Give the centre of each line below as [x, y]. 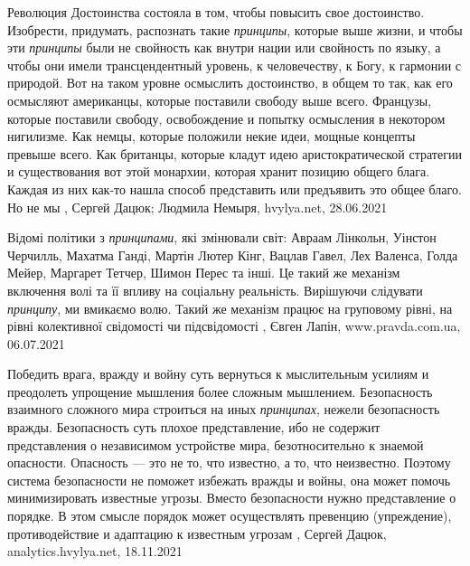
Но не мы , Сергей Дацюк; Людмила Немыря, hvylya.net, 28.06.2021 [197, 207]
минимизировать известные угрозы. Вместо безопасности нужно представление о [232, 498]
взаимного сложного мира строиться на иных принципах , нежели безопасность [224, 409]
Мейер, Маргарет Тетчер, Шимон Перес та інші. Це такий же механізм [204, 273]
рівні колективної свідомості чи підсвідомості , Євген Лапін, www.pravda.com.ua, [234, 326]
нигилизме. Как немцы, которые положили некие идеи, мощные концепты [211, 136]
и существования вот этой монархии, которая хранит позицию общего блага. [219, 171]
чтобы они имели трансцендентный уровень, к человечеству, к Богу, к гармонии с [235, 65]
